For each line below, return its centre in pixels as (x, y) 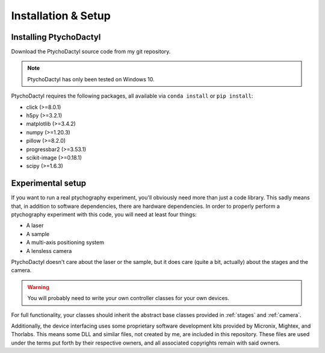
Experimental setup (49, 183)
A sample (38, 234)
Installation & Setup (61, 16)
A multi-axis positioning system (65, 242)
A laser (35, 225)
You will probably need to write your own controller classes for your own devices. (128, 298)
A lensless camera (49, 251)
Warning (38, 287)
